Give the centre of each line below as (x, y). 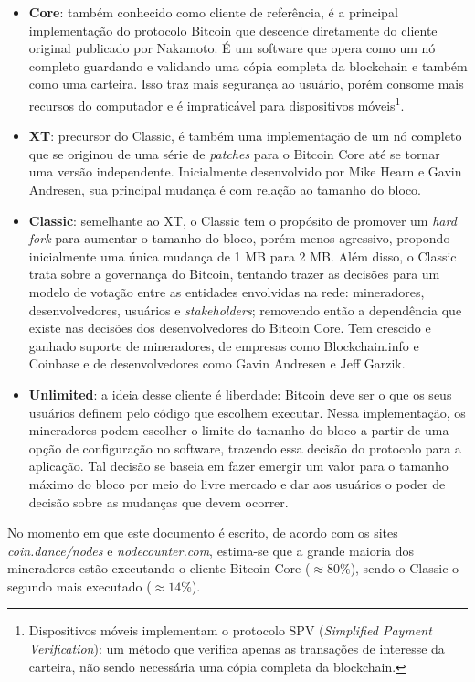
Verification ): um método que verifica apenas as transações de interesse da (237, 649)
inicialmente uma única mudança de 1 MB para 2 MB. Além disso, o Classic (243, 256)
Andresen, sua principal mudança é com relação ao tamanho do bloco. (225, 189)
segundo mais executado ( (79, 586)
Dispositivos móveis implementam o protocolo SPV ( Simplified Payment (230, 630)
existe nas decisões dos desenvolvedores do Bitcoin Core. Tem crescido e (230, 328)
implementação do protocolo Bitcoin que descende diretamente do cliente (233, 30)
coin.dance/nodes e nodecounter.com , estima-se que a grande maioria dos (211, 550)
